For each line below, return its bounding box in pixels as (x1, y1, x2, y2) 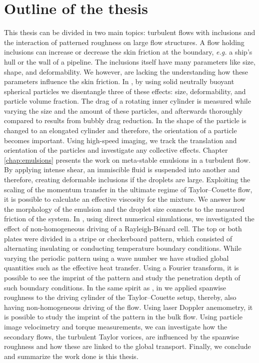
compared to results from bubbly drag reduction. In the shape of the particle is (4, 115, 246, 126)
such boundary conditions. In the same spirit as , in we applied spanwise (4, 282, 226, 292)
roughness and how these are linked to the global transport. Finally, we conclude (4, 341, 251, 351)
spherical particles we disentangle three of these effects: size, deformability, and (4, 86, 246, 96)
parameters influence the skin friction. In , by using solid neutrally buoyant (4, 76, 234, 87)
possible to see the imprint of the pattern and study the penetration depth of (4, 272, 240, 282)
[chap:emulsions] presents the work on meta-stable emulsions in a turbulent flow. (4, 154, 250, 165)
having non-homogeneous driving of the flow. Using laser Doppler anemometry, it (4, 301, 253, 312)
